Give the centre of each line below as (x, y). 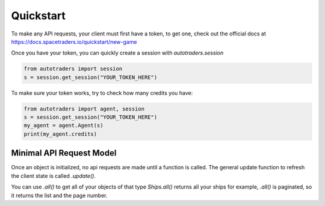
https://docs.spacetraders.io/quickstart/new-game (74, 41)
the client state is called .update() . (54, 176)
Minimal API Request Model (64, 153)
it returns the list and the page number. (59, 195)
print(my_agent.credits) (60, 134)
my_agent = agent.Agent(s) (63, 126)
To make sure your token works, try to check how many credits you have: (102, 92)
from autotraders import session (73, 69)
